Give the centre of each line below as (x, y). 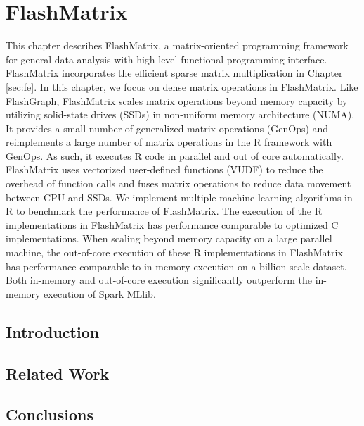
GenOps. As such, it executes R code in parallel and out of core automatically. (175, 155)
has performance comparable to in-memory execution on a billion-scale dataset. (176, 266)
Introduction (53, 331)
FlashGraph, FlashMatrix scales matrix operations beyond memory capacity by (177, 100)
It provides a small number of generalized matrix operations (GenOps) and (167, 128)
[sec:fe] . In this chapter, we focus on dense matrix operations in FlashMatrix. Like (182, 86)
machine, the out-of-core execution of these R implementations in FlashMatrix (174, 252)
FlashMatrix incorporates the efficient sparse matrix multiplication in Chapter (174, 73)
